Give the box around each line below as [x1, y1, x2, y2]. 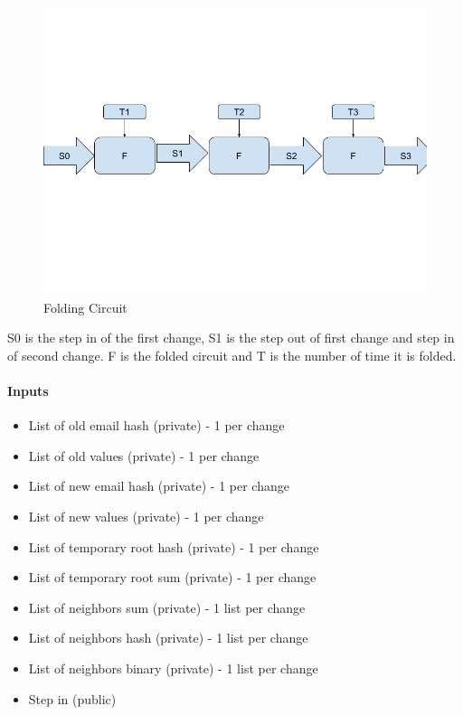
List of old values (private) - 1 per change [28, 446, 260, 465]
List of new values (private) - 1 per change [28, 506, 264, 525]
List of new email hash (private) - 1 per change [28, 476, 289, 495]
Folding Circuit [43, 297, 128, 316]
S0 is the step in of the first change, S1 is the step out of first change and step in [7, 328, 455, 347]
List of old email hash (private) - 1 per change [28, 416, 285, 435]
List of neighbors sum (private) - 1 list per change [28, 597, 306, 616]
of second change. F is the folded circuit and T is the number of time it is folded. [7, 345, 457, 364]
